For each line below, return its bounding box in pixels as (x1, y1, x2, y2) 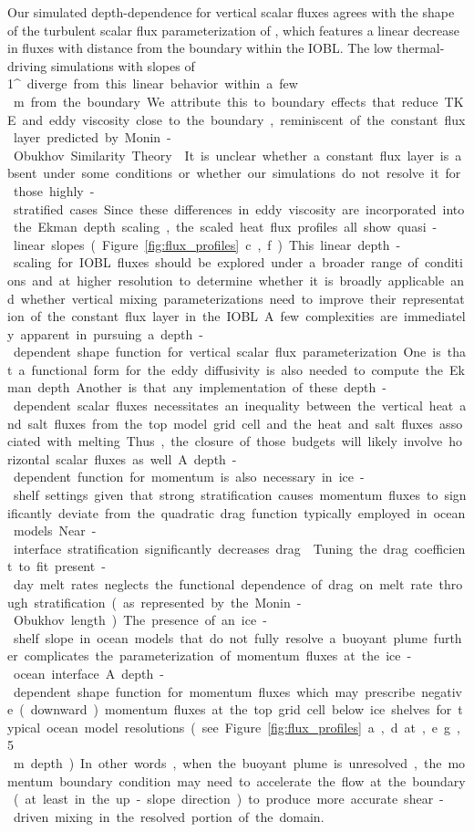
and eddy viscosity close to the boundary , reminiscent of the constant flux (22, 109, 466, 129)
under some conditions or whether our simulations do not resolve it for (43, 163, 461, 182)
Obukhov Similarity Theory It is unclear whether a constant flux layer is (13, 145, 449, 164)
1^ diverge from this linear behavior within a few (7, 74, 298, 93)
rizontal (7, 449, 50, 468)
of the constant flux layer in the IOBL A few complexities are (30, 307, 398, 326)
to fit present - (18, 556, 106, 576)
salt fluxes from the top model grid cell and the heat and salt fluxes (27, 413, 434, 432)
